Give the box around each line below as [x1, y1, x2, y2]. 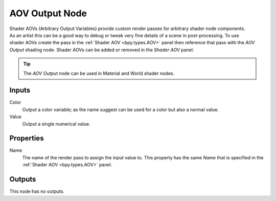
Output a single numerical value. [22, 121, 90, 127]
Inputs [9, 86, 31, 95]
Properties [9, 134, 44, 142]
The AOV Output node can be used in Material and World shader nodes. [23, 70, 175, 76]
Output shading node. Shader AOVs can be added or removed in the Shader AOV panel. [9, 46, 194, 53]
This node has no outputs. [9, 188, 65, 194]
